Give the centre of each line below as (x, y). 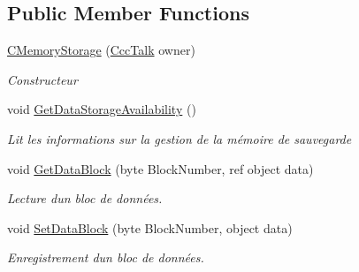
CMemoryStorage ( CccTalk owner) (101, 50)
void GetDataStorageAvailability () (102, 109)
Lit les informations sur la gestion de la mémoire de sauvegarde (179, 138)
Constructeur (42, 79)
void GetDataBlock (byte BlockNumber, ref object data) (160, 168)
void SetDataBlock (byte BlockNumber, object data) (150, 227)
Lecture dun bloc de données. (85, 198)
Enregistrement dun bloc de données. (106, 257)
